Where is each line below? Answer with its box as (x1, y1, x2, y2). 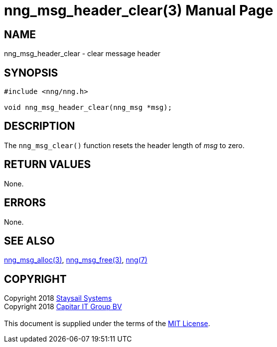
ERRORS (4, 196, 46, 209)
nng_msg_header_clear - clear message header (4, 49, 160, 58)
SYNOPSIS (4, 66, 58, 79)
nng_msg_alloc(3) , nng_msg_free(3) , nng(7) (4, 256, 147, 264)
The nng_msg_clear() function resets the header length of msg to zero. (4, 141, 245, 150)
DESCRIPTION (4, 120, 75, 133)
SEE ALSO (4, 234, 55, 247)
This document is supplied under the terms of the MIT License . (4, 319, 210, 328)
